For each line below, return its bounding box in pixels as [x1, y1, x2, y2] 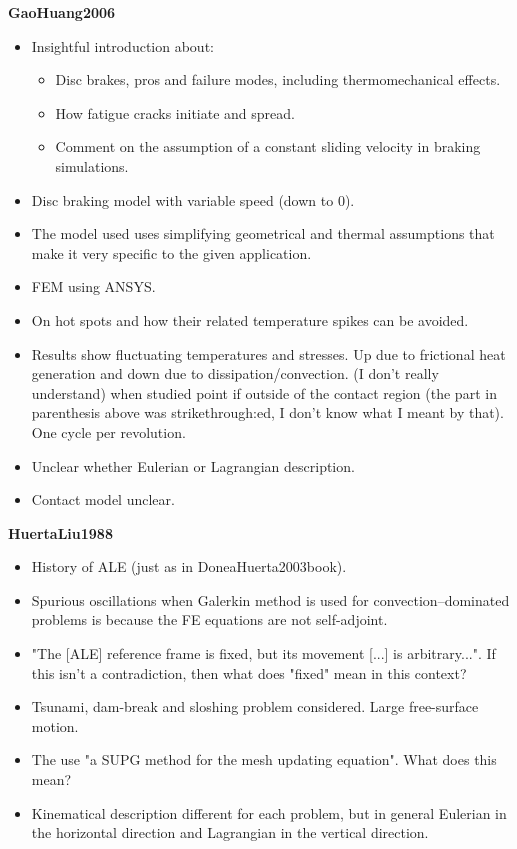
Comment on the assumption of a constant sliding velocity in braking [55, 136, 481, 157]
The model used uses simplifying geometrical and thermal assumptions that [31, 223, 495, 244]
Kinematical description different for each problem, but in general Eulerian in [31, 802, 507, 823]
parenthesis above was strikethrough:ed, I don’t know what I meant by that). [31, 402, 504, 423]
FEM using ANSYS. [31, 276, 156, 297]
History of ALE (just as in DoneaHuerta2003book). [31, 556, 347, 577]
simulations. [55, 155, 129, 176]
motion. [31, 715, 79, 736]
